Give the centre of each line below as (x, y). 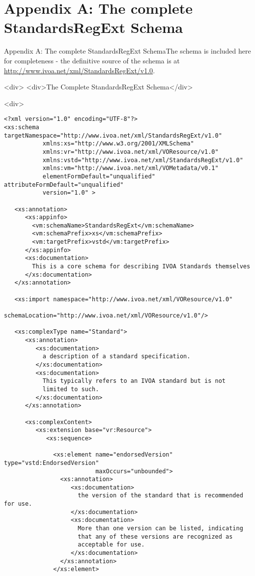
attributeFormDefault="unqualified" (64, 185)
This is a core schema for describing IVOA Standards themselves (141, 267)
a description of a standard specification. (116, 357)
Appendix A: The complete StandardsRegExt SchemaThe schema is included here (127, 51)
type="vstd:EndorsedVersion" (52, 463)
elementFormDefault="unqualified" (99, 176)
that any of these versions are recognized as (155, 536)
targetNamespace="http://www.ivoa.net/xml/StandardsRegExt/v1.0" (113, 135)
